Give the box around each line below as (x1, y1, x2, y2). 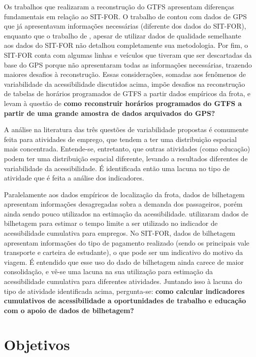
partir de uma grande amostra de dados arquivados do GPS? (4, 107, 215, 118)
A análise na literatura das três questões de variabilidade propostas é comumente (4, 124, 249, 135)
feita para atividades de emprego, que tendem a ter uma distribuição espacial (4, 134, 237, 144)
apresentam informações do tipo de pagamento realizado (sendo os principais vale (4, 237, 250, 248)
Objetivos (4, 334, 70, 354)
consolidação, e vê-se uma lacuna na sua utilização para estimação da (4, 266, 213, 277)
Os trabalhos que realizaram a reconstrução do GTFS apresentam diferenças (4, 1, 234, 11)
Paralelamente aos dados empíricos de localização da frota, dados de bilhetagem (4, 189, 245, 199)
